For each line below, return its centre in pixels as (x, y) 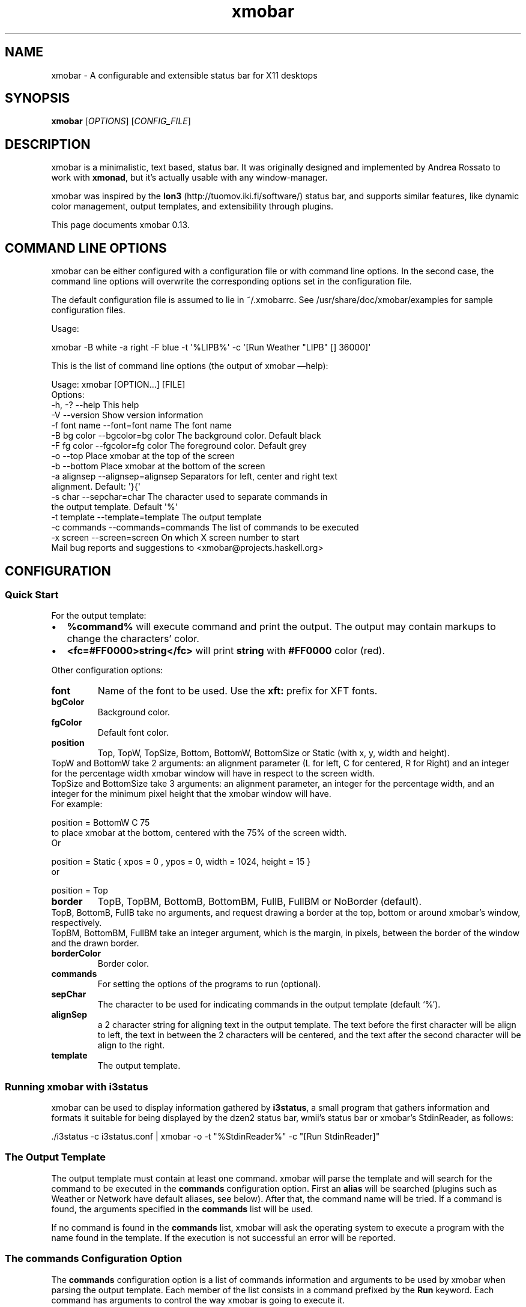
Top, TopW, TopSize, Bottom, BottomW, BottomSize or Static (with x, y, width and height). (274, 753)
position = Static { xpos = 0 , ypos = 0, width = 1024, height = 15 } (181, 862)
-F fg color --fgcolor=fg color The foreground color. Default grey (179, 446)
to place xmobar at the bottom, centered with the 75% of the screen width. (199, 833)
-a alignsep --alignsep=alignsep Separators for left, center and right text (194, 476)
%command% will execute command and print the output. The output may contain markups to (281, 627)
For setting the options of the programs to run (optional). (209, 984)
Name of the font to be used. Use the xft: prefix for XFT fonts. (237, 691)
